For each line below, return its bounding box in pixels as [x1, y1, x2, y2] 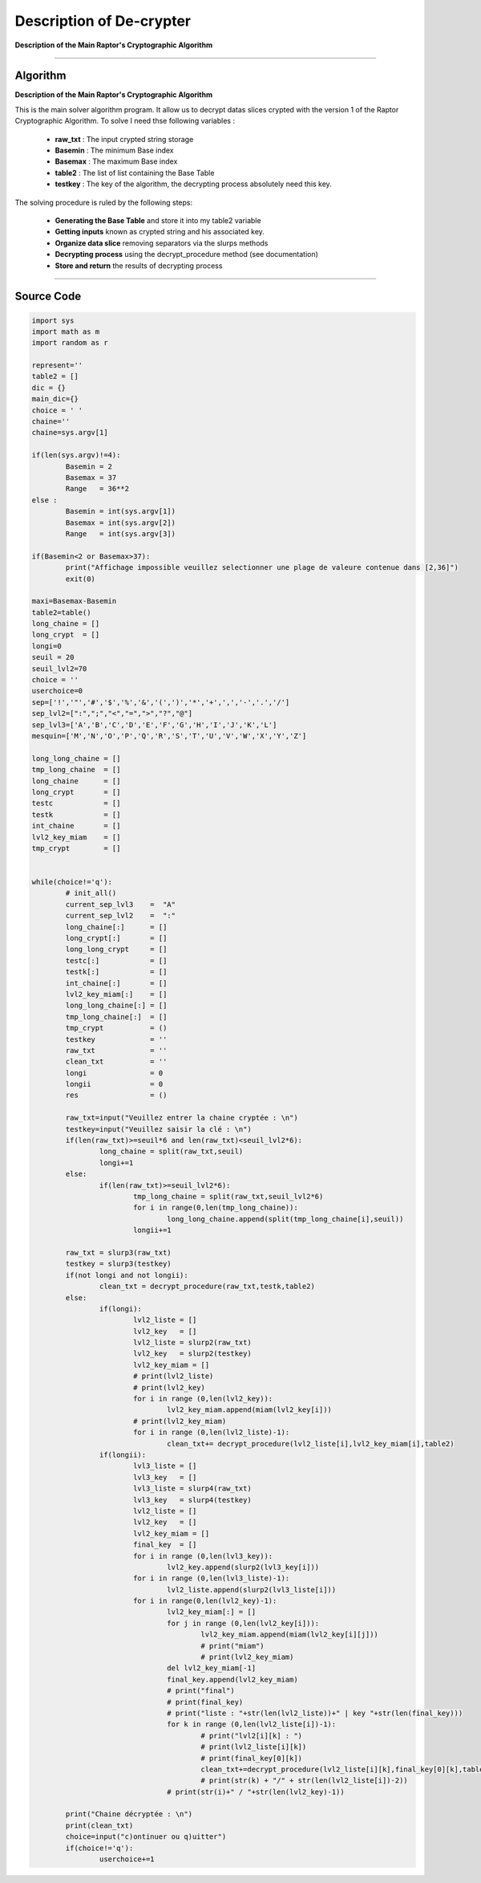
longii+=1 [132, 1226, 172, 1235]
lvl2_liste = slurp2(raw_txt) [132, 1338, 252, 1348]
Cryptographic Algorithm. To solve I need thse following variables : [14, 116, 236, 126]
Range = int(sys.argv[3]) [65, 529, 176, 538]
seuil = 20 [31, 653, 75, 662]
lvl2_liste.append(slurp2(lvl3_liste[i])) [167, 1585, 337, 1594]
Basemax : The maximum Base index [55, 157, 178, 166]
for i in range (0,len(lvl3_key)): [132, 1552, 273, 1560]
